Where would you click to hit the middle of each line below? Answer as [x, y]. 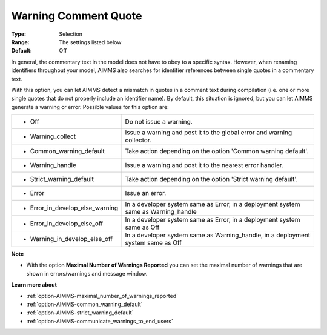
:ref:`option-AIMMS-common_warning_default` [84, 304]
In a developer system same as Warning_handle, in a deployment [218, 235]
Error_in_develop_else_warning [74, 208]
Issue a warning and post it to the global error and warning [209, 133]
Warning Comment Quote [77, 16]
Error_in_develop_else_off [66, 224]
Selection [71, 34]
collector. [138, 141]
